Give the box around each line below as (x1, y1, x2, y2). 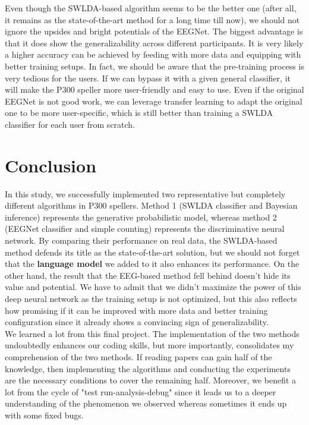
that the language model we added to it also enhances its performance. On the (5, 257, 299, 270)
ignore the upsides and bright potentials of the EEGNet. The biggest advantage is (5, 25, 303, 37)
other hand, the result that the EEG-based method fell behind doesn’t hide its (5, 269, 291, 281)
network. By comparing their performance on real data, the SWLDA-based (5, 234, 278, 247)
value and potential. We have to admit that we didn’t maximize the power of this (5, 281, 301, 293)
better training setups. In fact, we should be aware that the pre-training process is (5, 59, 304, 72)
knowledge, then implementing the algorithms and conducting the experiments (5, 362, 291, 374)
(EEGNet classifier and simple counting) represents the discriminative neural (5, 222, 285, 235)
